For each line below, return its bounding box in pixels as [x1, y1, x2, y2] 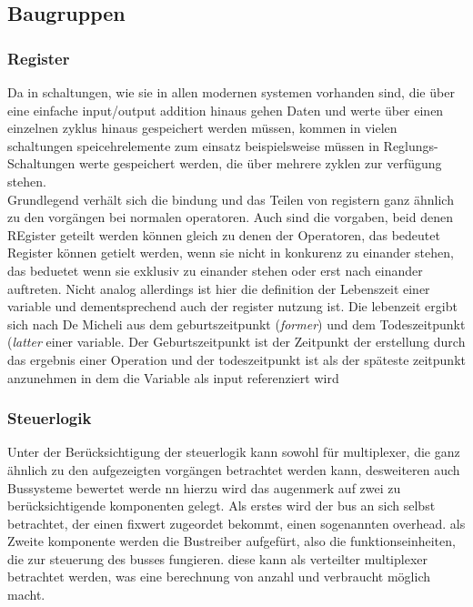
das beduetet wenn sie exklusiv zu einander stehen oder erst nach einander [7, 260, 423, 279]
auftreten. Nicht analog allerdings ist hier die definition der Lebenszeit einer [7, 278, 430, 298]
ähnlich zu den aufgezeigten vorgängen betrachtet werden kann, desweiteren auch [7, 460, 460, 479]
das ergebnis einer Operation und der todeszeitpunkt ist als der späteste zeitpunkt [7, 349, 466, 369]
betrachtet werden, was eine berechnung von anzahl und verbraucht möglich [7, 567, 430, 586]
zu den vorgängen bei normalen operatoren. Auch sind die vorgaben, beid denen [7, 207, 453, 227]
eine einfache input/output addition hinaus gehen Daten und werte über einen [7, 100, 444, 119]
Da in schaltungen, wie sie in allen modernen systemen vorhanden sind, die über [7, 83, 455, 101]
